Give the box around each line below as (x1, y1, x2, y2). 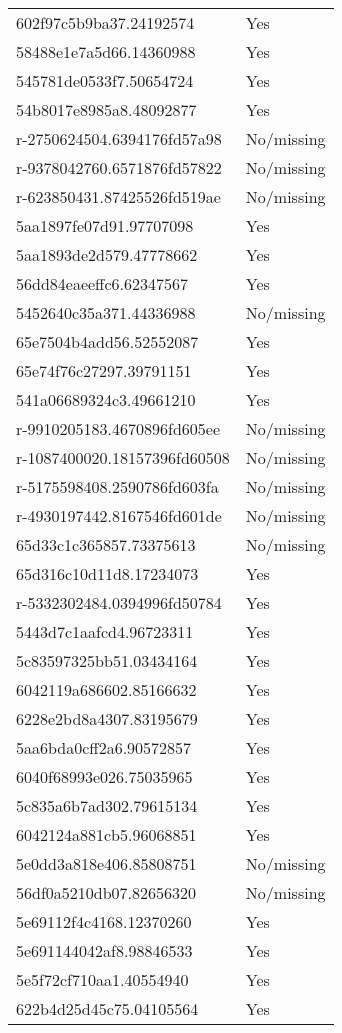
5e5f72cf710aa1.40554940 (16, 968, 189, 991)
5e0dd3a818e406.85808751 (16, 852, 197, 875)
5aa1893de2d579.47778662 (16, 243, 198, 266)
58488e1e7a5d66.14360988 (16, 40, 196, 63)
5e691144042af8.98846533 (16, 939, 193, 962)
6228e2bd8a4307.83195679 (16, 707, 198, 730)
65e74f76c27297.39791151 (16, 359, 192, 382)
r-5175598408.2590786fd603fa (16, 475, 219, 498)
